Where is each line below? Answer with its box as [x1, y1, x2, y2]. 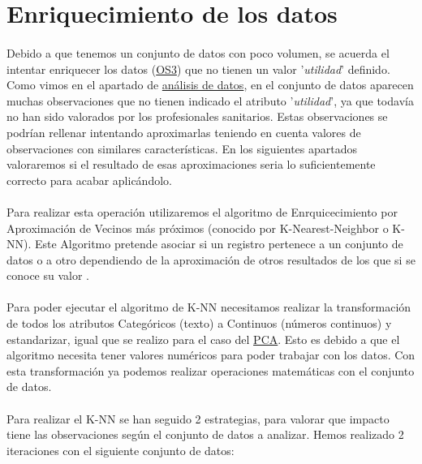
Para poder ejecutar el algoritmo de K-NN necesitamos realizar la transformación [6, 299, 411, 316]
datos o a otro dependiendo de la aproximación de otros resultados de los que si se [6, 251, 416, 268]
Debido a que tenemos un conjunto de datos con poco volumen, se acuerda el [6, 44, 390, 61]
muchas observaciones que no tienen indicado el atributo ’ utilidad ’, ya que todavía [6, 92, 414, 109]
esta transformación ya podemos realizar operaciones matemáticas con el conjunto [6, 362, 415, 379]
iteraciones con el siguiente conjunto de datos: [6, 441, 235, 458]
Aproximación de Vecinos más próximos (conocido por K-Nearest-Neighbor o [6, 219, 389, 236]
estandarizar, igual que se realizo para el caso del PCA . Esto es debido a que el [6, 330, 400, 347]
